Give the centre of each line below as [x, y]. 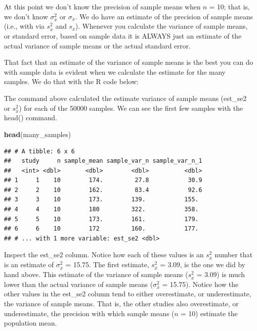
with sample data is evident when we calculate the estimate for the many [115, 71]
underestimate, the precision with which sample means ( [89, 313]
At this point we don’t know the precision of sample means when [102, 6]
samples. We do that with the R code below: [71, 81]
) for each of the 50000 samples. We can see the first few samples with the [131, 108]
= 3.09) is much [221, 274]
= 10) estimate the [209, 313]
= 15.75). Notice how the [200, 284]
